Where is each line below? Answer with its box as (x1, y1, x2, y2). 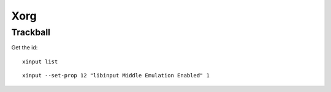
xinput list (22, 58, 58, 65)
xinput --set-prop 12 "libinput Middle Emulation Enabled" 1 (22, 72, 210, 79)
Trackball (11, 27, 51, 38)
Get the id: (11, 44, 38, 51)
